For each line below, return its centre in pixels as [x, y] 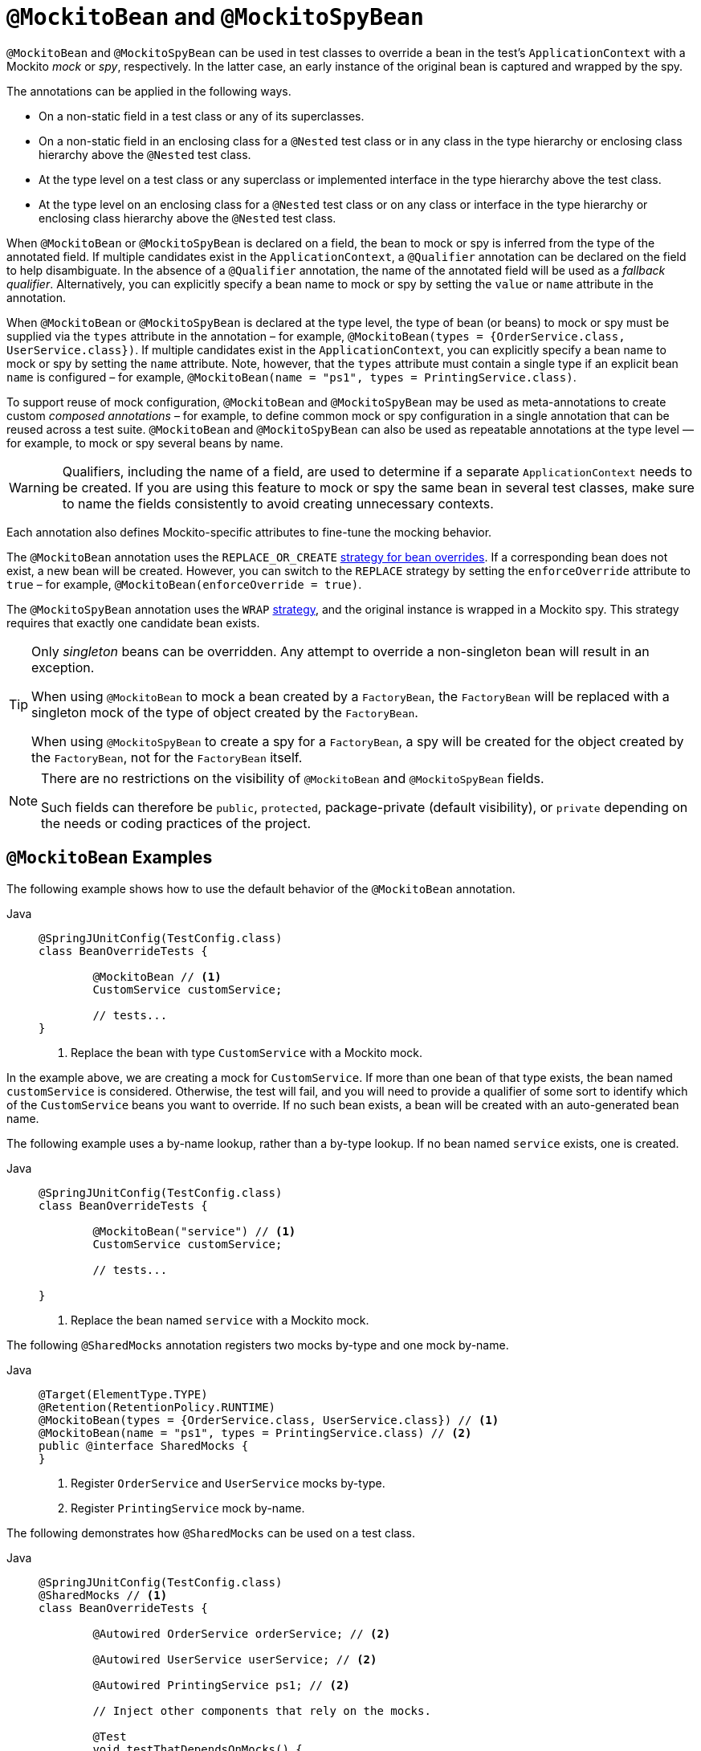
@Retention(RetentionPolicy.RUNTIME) [157, 1407]
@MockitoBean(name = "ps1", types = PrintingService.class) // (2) [255, 1433]
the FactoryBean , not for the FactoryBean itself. [167, 757]
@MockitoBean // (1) [157, 976]
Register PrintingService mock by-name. [188, 1508]
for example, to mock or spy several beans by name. [145, 443]
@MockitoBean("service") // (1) [194, 1231]
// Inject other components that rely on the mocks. [262, 1710]
